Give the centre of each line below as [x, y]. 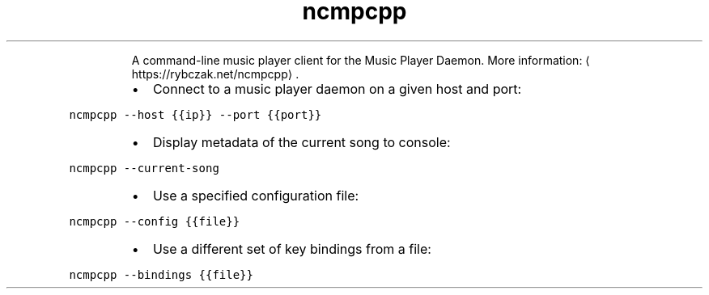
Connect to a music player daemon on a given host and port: [337, 88]
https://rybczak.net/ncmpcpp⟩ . [215, 74]
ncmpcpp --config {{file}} [155, 221]
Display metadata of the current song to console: [301, 142]
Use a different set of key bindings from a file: [292, 249]
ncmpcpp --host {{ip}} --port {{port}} [195, 114]
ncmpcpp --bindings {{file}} [161, 274]
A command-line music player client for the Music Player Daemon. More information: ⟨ [361, 60]
